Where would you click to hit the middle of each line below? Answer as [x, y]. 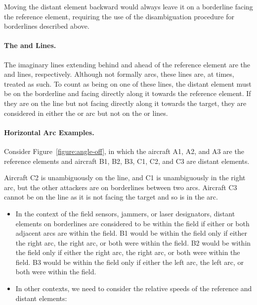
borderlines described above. [47, 26]
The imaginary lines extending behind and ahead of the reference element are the [127, 64]
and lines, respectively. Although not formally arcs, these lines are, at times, [119, 74]
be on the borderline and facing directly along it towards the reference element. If [128, 93]
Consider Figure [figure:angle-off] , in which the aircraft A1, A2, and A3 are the [124, 151]
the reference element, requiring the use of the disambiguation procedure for [119, 16]
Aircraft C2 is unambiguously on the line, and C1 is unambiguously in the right [125, 178]
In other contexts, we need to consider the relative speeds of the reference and [134, 288]
